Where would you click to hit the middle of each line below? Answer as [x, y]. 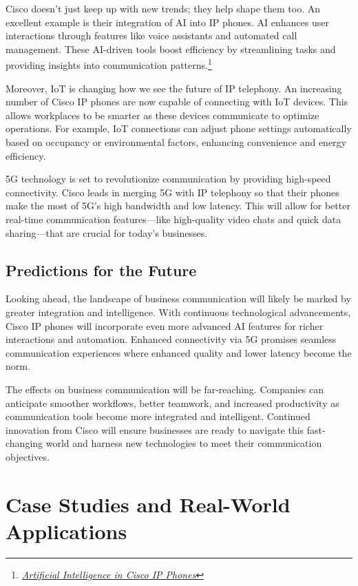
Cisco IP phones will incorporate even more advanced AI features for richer [165, 325]
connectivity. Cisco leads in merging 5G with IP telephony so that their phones [172, 192]
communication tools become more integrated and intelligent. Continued [158, 416]
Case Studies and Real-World [148, 504]
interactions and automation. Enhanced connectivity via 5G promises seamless [171, 339]
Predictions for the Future [101, 270]
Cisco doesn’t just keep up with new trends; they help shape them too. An [163, 8]
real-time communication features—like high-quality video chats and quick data [173, 219]
